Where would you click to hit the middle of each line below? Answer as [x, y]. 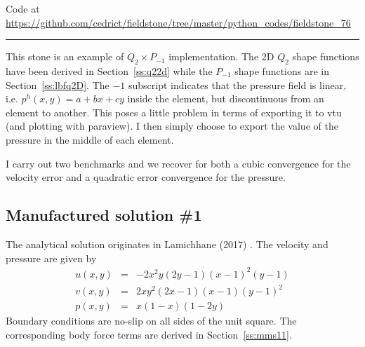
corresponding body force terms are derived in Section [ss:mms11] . [149, 334]
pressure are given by [51, 258]
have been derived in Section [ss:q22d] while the [109, 70]
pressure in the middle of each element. [90, 139]
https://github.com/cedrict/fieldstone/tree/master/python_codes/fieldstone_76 [178, 22]
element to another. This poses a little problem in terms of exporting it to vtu [174, 112]
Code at [23, 8]
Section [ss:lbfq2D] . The [58, 84]
